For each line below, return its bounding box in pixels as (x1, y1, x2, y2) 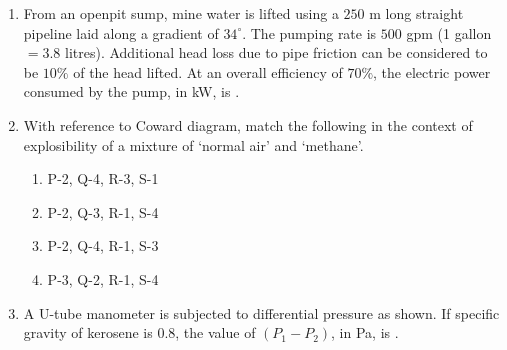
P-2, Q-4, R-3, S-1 (47, 168, 159, 189)
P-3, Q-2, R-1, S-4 (47, 268, 159, 289)
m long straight (369, 3, 464, 23)
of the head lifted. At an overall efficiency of (73, 61, 343, 82)
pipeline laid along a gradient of (23, 22, 219, 43)
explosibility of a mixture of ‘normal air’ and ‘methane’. (23, 134, 364, 155)
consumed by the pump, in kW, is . (23, 81, 240, 102)
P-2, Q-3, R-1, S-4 (47, 201, 159, 222)
